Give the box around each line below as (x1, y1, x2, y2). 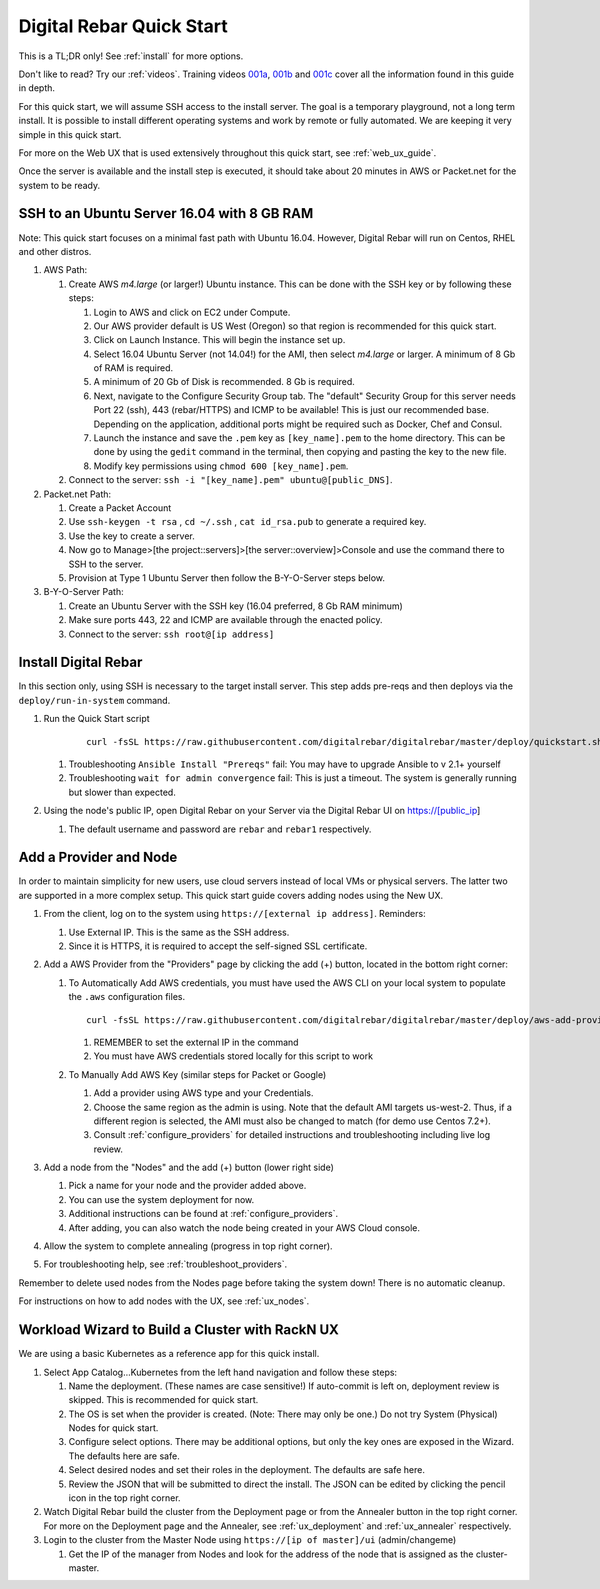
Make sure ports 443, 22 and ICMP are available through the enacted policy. (68, 614, 384, 626)
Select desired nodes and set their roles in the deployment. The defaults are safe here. (68, 1464, 425, 1476)
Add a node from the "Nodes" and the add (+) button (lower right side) (43, 1161, 334, 1174)
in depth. (18, 82, 55, 94)
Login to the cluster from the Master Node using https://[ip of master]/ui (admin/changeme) (43, 1534, 457, 1546)
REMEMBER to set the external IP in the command (93, 1036, 299, 1048)
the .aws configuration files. (68, 991, 185, 1003)
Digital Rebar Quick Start (18, 15, 229, 37)
